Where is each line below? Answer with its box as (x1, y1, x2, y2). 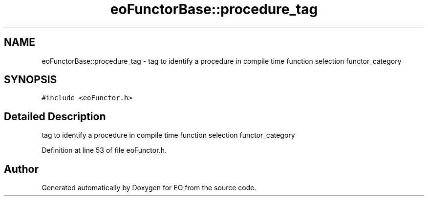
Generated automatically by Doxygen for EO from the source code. (42, 183, 257, 192)
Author (4, 163, 39, 175)
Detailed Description (4, 110, 106, 123)
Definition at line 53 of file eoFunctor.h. (42, 146, 167, 155)
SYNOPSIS (4, 73, 57, 86)
